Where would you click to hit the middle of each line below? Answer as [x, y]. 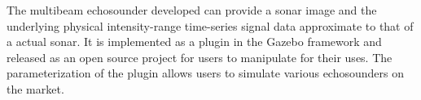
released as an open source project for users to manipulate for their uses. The [200, 57]
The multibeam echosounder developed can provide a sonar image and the [192, 10]
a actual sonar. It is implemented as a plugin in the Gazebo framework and [194, 42]
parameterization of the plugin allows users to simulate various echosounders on [205, 73]
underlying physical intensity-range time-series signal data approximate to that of [210, 25]
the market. [35, 88]
